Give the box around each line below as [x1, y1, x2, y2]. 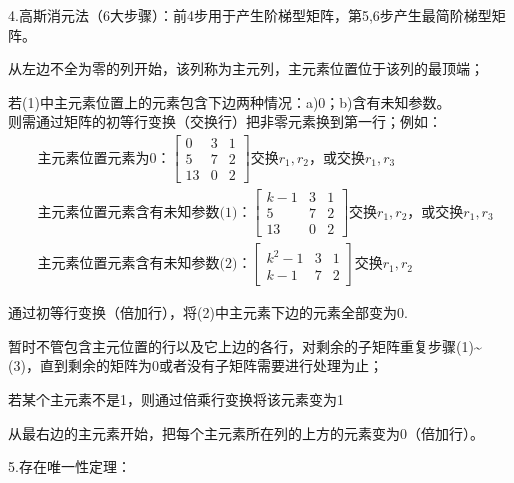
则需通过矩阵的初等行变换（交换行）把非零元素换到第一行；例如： [8, 111, 442, 132]
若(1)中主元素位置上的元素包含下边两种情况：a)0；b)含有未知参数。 [8, 91, 451, 112]
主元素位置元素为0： [37, 151, 171, 166]
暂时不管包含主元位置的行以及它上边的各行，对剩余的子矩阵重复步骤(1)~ [8, 335, 482, 356]
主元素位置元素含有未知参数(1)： [37, 205, 252, 220]
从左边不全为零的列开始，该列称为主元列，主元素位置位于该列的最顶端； [8, 58, 484, 79]
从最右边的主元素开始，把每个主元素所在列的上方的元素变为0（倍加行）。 [8, 422, 484, 443]
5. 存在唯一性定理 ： [8, 456, 131, 477]
